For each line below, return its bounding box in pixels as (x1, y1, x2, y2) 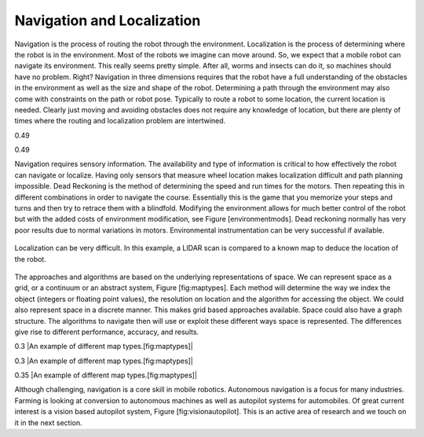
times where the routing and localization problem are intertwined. (14, 116, 226, 126)
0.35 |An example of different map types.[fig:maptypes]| (14, 370, 198, 380)
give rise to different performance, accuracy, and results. (14, 327, 199, 336)
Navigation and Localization (14, 12, 201, 29)
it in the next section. (14, 417, 82, 428)
